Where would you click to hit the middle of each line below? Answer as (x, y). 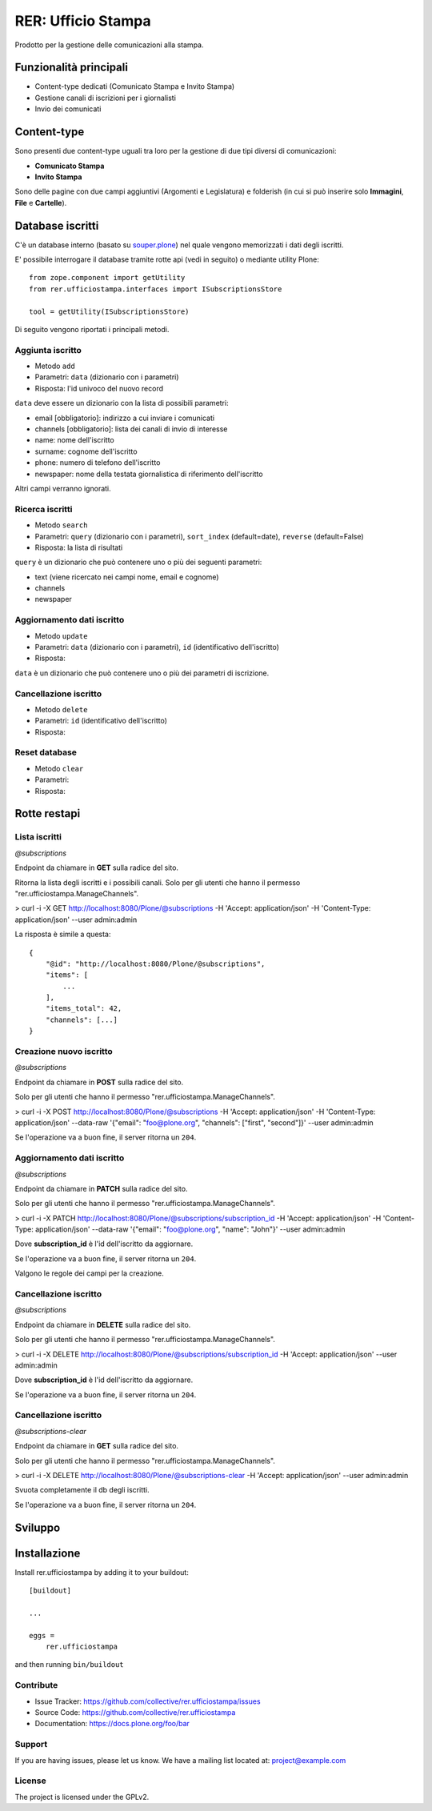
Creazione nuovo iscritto (64, 1052)
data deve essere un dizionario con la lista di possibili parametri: (122, 403)
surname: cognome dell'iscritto (86, 451)
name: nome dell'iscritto (75, 440)
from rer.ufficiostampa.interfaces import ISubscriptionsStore (156, 289)
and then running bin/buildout (69, 1665)
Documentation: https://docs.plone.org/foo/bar (112, 1724)
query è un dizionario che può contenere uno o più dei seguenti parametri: (138, 562)
